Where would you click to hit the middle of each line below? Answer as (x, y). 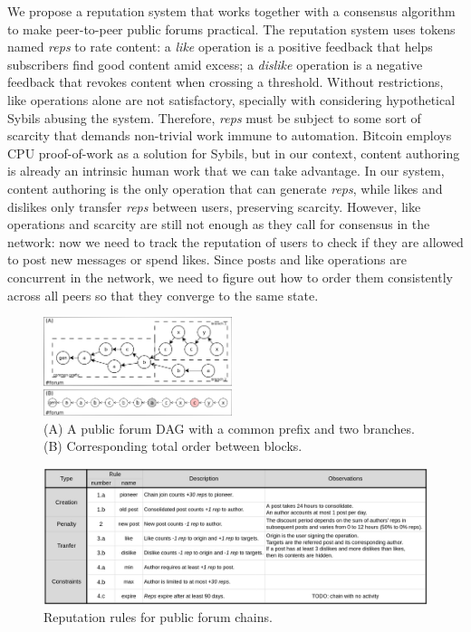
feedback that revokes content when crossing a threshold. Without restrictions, (226, 82)
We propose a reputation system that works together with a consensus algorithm (231, 11)
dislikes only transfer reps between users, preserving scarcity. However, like (214, 206)
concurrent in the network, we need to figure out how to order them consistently (230, 277)
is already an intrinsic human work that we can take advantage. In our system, (226, 171)
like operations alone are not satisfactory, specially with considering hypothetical (231, 99)
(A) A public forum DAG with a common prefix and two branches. (229, 428)
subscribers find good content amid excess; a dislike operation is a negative (215, 64)
